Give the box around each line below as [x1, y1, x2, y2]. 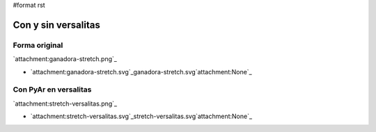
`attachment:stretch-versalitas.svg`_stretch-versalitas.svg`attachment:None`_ [30, 112, 253, 121]
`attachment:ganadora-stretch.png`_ [13, 55, 118, 63]
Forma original [13, 40, 63, 50]
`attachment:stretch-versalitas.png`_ [13, 99, 118, 108]
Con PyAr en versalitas [13, 85, 92, 94]
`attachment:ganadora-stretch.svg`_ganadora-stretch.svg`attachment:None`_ [30, 67, 252, 76]
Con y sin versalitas [13, 19, 100, 31]
